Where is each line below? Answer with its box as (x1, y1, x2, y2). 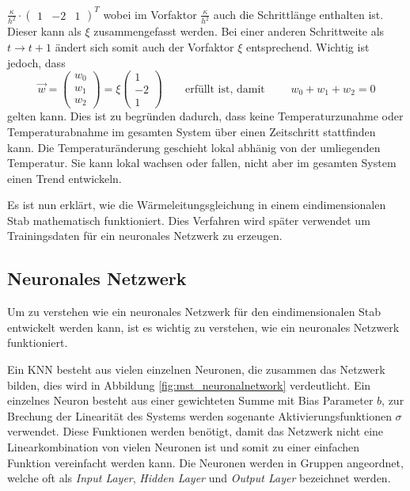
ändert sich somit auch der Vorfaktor (55, 38, 234, 55)
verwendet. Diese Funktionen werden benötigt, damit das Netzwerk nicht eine (7, 423, 384, 440)
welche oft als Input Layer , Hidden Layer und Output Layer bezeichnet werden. (7, 470, 391, 486)
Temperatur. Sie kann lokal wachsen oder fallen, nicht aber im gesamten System (7, 154, 397, 171)
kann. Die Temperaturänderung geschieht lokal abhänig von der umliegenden (7, 139, 381, 155)
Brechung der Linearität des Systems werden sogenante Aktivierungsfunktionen (7, 407, 392, 424)
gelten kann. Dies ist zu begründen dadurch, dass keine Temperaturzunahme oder (7, 108, 404, 124)
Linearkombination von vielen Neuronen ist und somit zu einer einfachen (7, 439, 359, 455)
